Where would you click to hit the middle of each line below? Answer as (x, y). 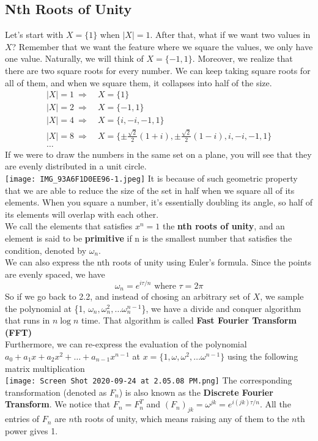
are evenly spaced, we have (55, 274)
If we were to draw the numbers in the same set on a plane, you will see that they (158, 154)
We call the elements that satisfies (69, 226)
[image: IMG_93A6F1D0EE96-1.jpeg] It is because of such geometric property (151, 178)
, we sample (282, 296)
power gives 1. (31, 430)
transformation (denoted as (56, 392)
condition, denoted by (46, 250)
